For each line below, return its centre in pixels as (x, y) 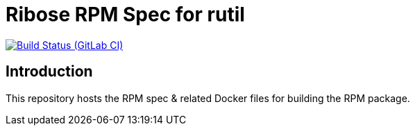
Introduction (49, 72)
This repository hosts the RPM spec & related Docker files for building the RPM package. (208, 98)
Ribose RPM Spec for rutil (125, 14)
